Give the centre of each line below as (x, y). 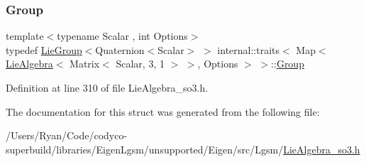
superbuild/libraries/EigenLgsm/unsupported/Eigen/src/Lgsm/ (145, 149)
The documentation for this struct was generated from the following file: (163, 111)
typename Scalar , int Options (122, 36)
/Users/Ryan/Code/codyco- (67, 135)
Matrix (85, 64)
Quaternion (120, 49)
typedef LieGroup (44, 49)
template (25, 36)
